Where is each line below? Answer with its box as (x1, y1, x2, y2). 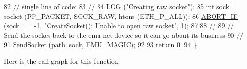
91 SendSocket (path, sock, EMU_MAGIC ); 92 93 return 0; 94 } (4, 39, 197, 50)
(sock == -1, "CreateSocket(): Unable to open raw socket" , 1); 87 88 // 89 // (4, 20, 234, 31)
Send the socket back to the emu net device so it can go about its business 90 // (4, 30, 244, 40)
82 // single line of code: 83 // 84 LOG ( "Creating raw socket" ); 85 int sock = (4, 1, 237, 11)
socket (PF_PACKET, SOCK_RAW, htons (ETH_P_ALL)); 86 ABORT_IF (4, 11, 238, 21)
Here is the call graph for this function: (4, 55, 120, 66)
